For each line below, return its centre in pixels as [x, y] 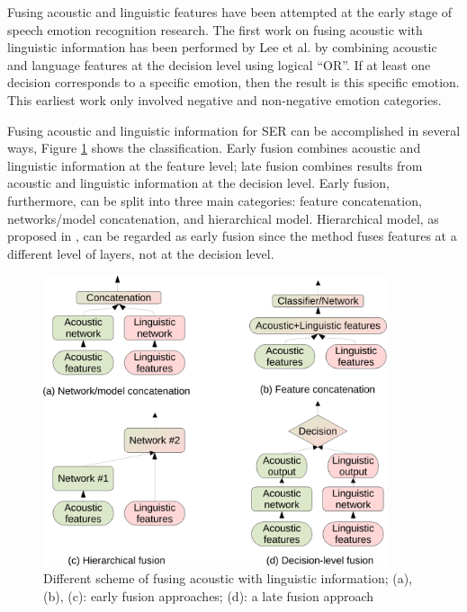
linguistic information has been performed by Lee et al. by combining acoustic [222, 47]
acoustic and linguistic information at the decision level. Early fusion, [198, 183]
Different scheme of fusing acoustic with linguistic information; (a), [228, 578]
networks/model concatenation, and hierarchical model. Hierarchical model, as [223, 218]
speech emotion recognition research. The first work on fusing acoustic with [215, 29]
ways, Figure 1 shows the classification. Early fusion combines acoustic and [214, 148]
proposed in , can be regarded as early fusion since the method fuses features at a [232, 236]
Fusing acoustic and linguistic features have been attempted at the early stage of [230, 12]
